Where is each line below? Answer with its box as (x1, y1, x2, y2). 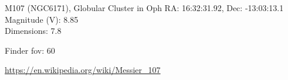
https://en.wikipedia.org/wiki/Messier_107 (5, 64, 161, 76)
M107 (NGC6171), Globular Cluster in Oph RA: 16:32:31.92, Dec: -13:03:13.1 (5, 2, 284, 13)
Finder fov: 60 (5, 44, 55, 56)
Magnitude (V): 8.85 (5, 13, 79, 25)
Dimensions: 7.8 (5, 25, 62, 37)
